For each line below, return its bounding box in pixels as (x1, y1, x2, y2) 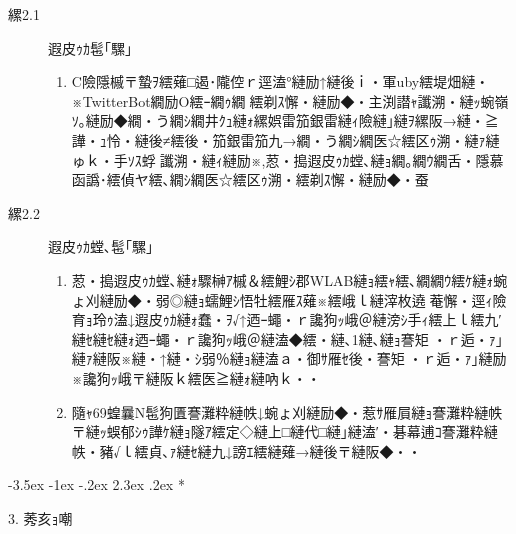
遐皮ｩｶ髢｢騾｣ (48, 37, 132, 58)
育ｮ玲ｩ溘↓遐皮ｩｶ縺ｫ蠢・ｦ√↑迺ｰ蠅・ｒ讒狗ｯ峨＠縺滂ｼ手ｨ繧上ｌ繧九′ (71, 309, 502, 330)
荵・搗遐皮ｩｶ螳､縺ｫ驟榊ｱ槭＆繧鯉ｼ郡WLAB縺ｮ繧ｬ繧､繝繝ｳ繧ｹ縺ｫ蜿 (71, 269, 508, 290)
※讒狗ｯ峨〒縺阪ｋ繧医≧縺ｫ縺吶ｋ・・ (71, 367, 321, 388)
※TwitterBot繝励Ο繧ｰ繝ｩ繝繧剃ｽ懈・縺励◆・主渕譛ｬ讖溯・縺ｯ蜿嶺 (71, 90, 509, 111)
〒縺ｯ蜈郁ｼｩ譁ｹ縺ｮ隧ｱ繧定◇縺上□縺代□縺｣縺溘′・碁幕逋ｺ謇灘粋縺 (71, 421, 498, 442)
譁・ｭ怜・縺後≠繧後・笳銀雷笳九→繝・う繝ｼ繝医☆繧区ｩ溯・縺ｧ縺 (71, 129, 500, 150)
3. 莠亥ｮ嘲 (8, 507, 73, 528)
